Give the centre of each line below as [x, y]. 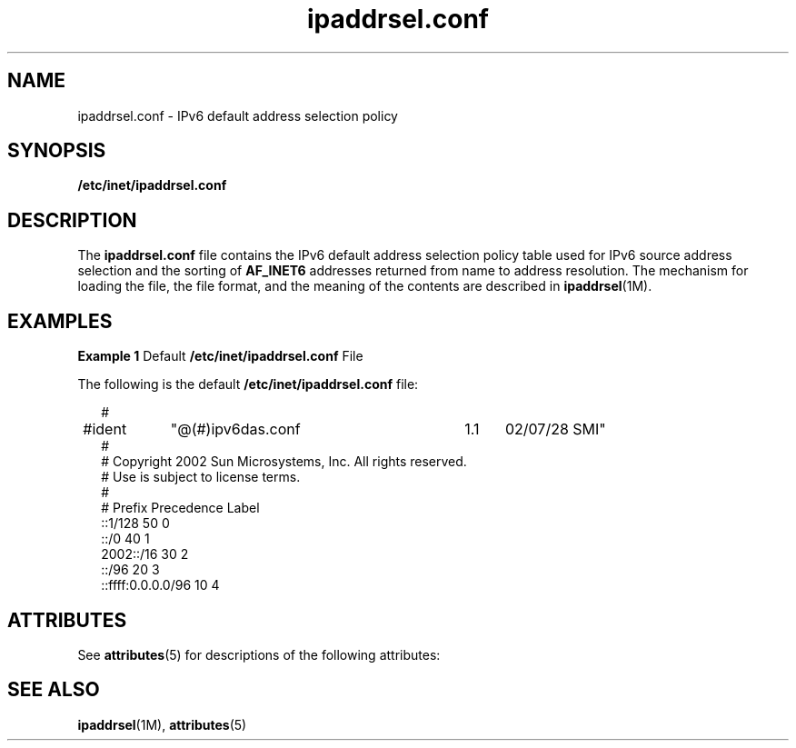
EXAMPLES [60, 321]
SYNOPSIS [57, 151]
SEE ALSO [54, 690]
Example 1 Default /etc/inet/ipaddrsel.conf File [220, 356]
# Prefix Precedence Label [180, 508]
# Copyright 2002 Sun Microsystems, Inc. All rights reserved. [284, 462]
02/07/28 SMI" [555, 429]
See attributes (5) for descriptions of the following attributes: [259, 654]
